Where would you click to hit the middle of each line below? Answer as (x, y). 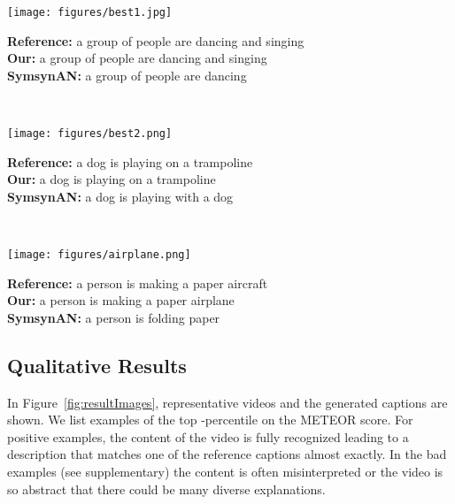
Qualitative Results (97, 365)
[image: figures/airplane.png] (99, 255)
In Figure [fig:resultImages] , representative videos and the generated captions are (227, 402)
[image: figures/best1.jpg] (90, 12)
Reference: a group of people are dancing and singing (156, 40)
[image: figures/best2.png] (90, 134)
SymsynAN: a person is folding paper (114, 317)
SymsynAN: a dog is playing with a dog (120, 196)
